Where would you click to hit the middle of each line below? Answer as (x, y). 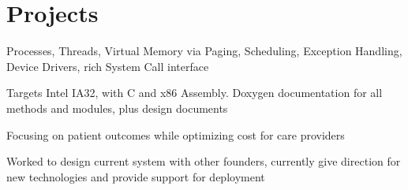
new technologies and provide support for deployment (136, 176)
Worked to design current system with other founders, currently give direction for (204, 161)
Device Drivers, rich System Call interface (108, 66)
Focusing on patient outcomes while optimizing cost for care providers (176, 134)
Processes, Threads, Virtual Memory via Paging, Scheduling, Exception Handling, (204, 51)
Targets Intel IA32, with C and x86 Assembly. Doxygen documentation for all (195, 93)
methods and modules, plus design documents (117, 108)
